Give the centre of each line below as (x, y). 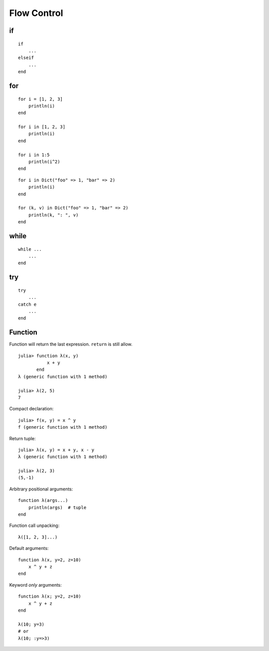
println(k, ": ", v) (53, 215)
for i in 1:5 (34, 155)
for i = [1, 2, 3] (41, 99)
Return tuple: (22, 438)
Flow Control (36, 13)
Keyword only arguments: (36, 585)
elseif (26, 58)
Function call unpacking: (34, 525)
